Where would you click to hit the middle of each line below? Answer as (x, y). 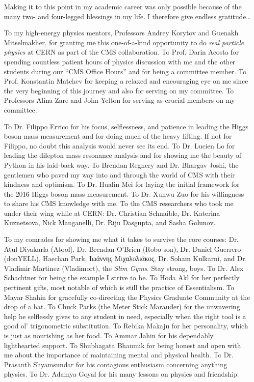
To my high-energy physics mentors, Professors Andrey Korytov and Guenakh (121, 33)
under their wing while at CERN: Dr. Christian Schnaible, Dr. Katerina (112, 213)
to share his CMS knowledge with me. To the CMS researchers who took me (119, 203)
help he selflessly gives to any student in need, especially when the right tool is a (125, 316)
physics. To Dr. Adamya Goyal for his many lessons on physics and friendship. (122, 374)
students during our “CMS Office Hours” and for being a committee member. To (125, 71)
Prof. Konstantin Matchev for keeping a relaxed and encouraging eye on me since (126, 81)
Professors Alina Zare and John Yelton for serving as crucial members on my (119, 100)
